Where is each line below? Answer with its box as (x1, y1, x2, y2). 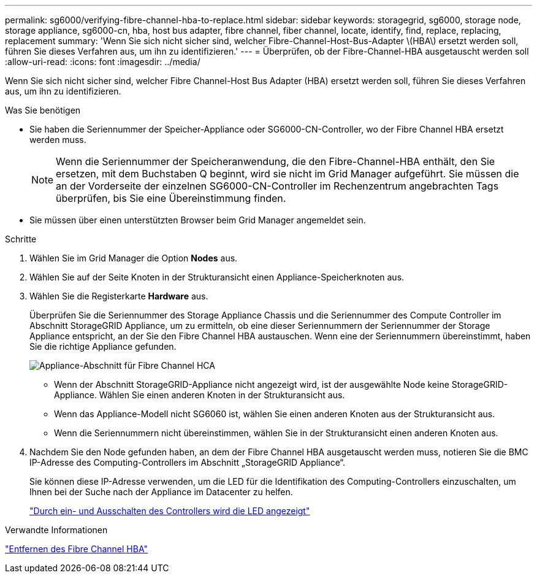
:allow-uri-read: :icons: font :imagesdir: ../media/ (5, 56, 200, 67)
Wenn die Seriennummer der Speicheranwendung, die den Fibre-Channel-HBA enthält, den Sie (56, 155, 495, 168)
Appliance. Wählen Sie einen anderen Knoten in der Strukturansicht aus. (54, 390, 345, 400)
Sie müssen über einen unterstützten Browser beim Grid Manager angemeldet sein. (29, 215, 366, 225)
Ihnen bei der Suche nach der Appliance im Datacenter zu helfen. (29, 487, 293, 497)
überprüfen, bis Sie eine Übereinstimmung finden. (56, 192, 286, 204)
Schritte (5, 234, 37, 244)
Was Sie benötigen (5, 105, 81, 115)
